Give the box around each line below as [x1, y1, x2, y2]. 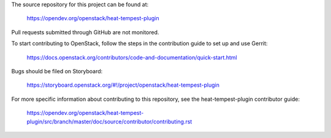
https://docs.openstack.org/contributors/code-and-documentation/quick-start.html [26, 54, 237, 61]
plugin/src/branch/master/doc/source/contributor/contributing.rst [26, 118, 192, 125]
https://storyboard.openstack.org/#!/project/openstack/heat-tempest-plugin [26, 81, 220, 89]
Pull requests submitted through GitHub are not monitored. [11, 28, 159, 36]
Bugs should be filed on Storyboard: [11, 67, 103, 74]
